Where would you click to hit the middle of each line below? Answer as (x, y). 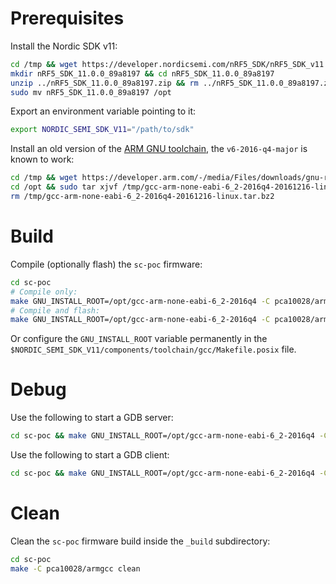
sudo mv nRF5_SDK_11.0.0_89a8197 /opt (91, 92)
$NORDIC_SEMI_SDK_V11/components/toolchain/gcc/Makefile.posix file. (153, 349)
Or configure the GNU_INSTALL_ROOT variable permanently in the (139, 339)
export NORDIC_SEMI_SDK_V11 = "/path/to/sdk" (102, 130)
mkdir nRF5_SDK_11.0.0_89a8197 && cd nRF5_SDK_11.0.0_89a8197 (142, 73)
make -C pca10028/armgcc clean (75, 568)
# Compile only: (44, 292)
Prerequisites (67, 18)
